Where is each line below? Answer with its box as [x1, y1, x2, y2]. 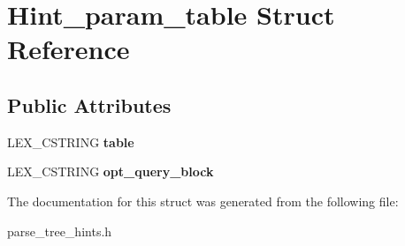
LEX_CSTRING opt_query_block [7, 162, 214, 181]
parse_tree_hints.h [7, 221, 112, 240]
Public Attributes [7, 91, 172, 118]
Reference [7, 31, 130, 67]
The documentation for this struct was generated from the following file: [7, 191, 399, 210]
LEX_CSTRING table [7, 132, 134, 151]
